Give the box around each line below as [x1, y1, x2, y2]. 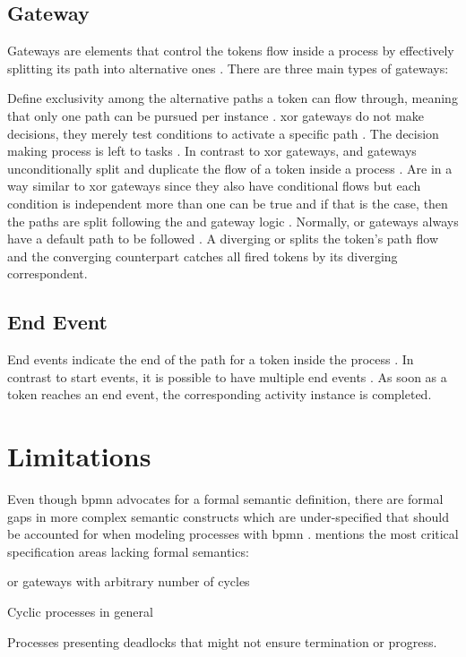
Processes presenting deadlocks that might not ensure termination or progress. [7, 632, 437, 651]
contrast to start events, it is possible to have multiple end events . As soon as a [7, 367, 447, 386]
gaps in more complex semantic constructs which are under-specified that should [7, 507, 449, 525]
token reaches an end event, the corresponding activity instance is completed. [7, 385, 432, 404]
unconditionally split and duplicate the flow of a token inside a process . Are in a [7, 158, 453, 177]
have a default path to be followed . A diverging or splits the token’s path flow [7, 229, 439, 248]
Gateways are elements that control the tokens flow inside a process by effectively [7, 41, 454, 60]
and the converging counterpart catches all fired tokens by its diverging [7, 246, 398, 265]
